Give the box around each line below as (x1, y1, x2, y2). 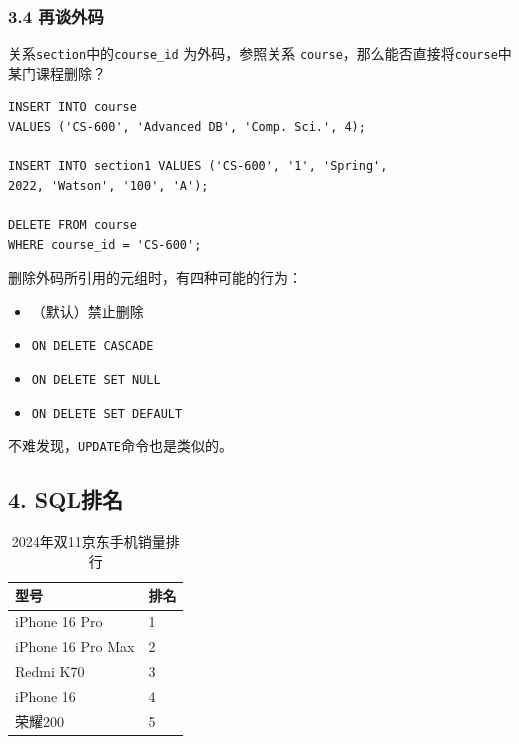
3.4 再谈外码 (8, 3, 104, 28)
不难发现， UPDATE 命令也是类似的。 (8, 435, 233, 456)
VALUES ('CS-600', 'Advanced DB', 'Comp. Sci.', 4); (8, 120, 366, 135)
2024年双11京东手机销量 (11, 531, 166, 552)
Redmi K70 (15, 660, 85, 681)
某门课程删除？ (8, 62, 106, 83)
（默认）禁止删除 (31, 300, 144, 321)
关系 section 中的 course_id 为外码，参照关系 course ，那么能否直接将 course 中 (8, 43, 512, 64)
